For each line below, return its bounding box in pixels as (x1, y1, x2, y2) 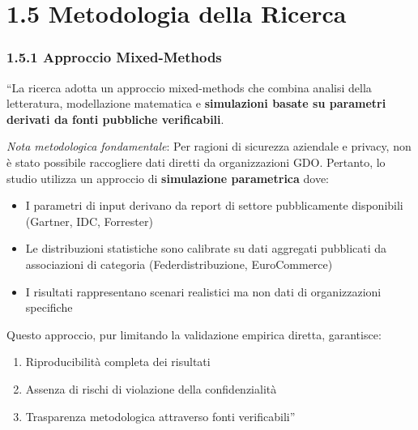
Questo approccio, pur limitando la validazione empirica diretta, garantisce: (6, 326, 382, 343)
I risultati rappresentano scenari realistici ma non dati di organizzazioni (25, 283, 382, 300)
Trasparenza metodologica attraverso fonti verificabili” (25, 407, 296, 424)
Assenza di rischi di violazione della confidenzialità (25, 380, 277, 397)
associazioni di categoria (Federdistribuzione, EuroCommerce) (25, 255, 333, 272)
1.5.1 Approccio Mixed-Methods (6, 47, 222, 67)
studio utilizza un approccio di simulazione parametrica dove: (6, 169, 330, 186)
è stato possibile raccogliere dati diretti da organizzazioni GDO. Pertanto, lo (6, 153, 386, 170)
